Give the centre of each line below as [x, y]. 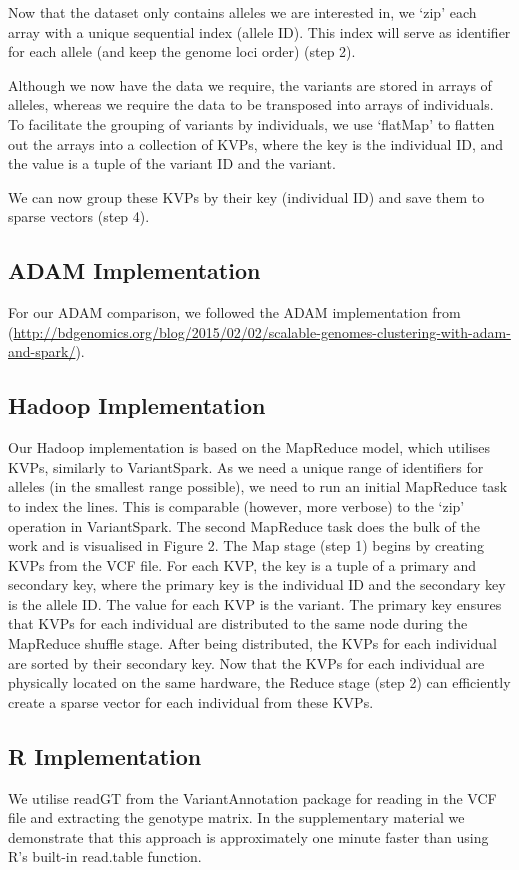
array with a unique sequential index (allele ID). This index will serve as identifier [259, 31]
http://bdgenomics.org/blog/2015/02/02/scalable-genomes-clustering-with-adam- [262, 331]
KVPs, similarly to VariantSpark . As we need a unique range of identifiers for [246, 466]
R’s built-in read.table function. [105, 856]
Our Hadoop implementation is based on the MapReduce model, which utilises [249, 447]
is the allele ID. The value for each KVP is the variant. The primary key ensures [255, 603]
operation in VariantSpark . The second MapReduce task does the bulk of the [244, 525]
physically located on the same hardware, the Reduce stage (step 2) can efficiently [259, 682]
